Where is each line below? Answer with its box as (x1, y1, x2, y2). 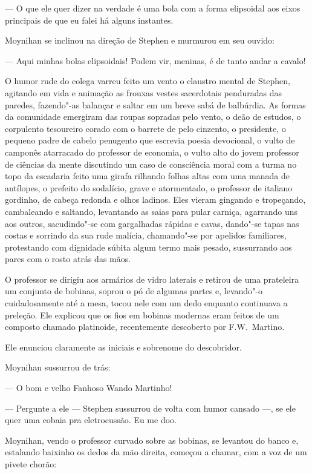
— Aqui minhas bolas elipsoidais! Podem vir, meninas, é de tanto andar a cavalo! (5, 54, 306, 67)
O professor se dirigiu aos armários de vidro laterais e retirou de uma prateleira (5, 272, 299, 285)
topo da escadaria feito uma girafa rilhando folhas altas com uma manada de (5, 170, 290, 182)
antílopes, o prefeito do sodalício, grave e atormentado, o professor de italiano (5, 181, 293, 194)
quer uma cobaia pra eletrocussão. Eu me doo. (5, 413, 177, 426)
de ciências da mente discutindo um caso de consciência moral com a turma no (5, 157, 297, 170)
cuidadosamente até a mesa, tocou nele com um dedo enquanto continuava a (5, 297, 288, 309)
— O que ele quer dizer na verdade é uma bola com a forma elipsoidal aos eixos (5, 2, 301, 14)
